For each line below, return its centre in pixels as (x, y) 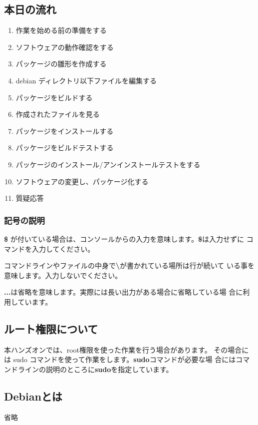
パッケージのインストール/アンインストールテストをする (108, 164)
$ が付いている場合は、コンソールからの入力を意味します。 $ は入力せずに (124, 238)
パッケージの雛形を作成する (61, 64)
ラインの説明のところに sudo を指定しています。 (95, 369)
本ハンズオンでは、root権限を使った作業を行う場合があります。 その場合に (127, 349)
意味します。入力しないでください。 (63, 275)
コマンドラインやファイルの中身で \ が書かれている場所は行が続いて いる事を (129, 265)
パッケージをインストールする (65, 131)
